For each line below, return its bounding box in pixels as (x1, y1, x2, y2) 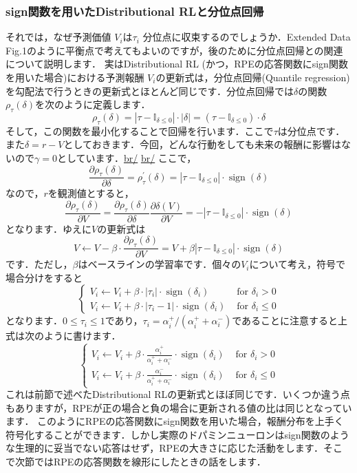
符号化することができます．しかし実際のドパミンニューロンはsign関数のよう (6, 427, 349, 441)
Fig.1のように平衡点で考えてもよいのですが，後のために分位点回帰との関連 (6, 43, 343, 57)
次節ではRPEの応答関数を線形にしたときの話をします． (14, 454, 266, 469)
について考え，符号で (249, 257, 346, 271)
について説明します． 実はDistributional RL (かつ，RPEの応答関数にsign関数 (6, 56, 348, 71)
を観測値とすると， (47, 186, 134, 200)
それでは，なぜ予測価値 (6, 30, 111, 44)
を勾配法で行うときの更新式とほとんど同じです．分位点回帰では (6, 83, 294, 98)
